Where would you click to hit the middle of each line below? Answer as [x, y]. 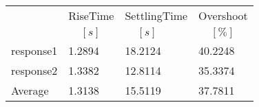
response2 [34, 70]
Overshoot [223, 15]
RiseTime [91, 15]
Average [30, 90]
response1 [34, 50]
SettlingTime [156, 15]
